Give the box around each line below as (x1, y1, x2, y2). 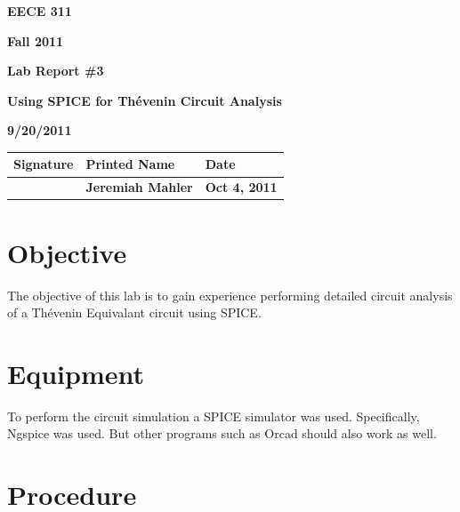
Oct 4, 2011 (205, 178, 278, 196)
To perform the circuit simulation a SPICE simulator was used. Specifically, (7, 406, 420, 425)
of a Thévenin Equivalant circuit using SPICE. (7, 303, 262, 322)
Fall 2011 (7, 31, 64, 50)
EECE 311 (7, 2, 72, 20)
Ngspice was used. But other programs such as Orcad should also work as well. (7, 424, 437, 443)
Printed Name (85, 155, 175, 173)
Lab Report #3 (7, 61, 104, 80)
